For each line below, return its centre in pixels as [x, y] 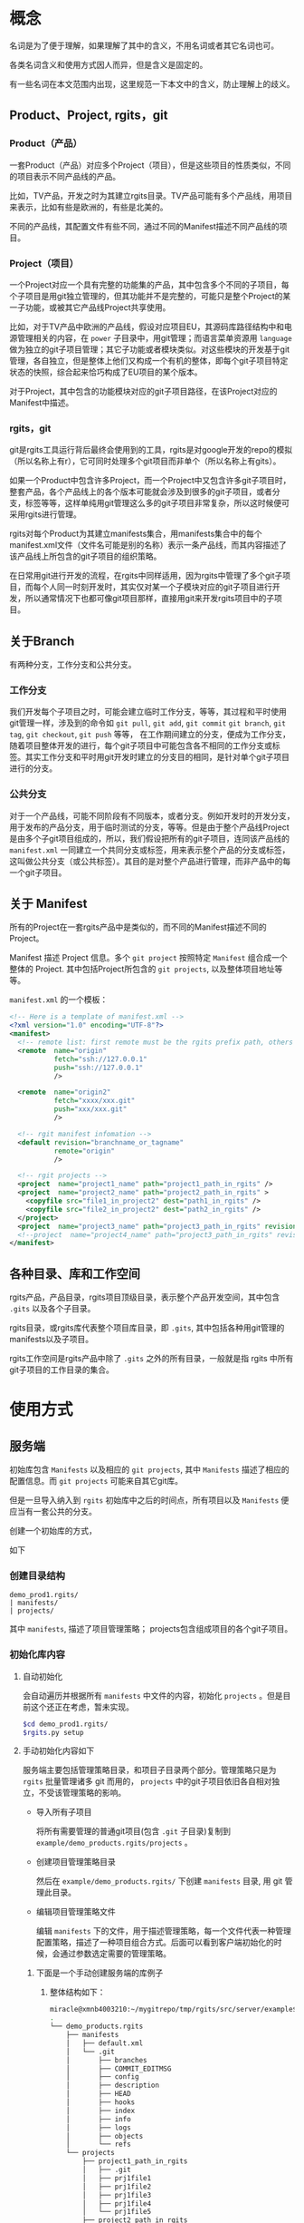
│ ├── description [113, 2086]
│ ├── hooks [101, 2102]
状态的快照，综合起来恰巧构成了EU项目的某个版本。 [106, 372]
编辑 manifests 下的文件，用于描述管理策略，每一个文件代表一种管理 [163, 1931]
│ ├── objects [105, 2136]
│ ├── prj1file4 [117, 2203]
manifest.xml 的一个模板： [59, 999]
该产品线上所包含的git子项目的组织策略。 [85, 556]
